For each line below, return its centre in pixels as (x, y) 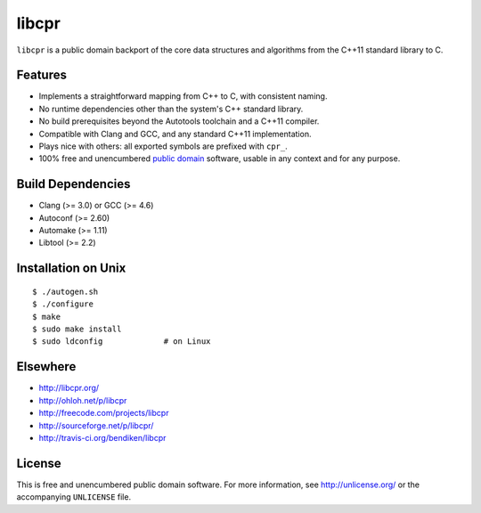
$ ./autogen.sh (65, 291)
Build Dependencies (73, 184)
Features (41, 75)
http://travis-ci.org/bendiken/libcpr (102, 437)
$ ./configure (63, 304)
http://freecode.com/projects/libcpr (104, 413)
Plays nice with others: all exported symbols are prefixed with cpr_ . (163, 146)
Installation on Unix (71, 269)
